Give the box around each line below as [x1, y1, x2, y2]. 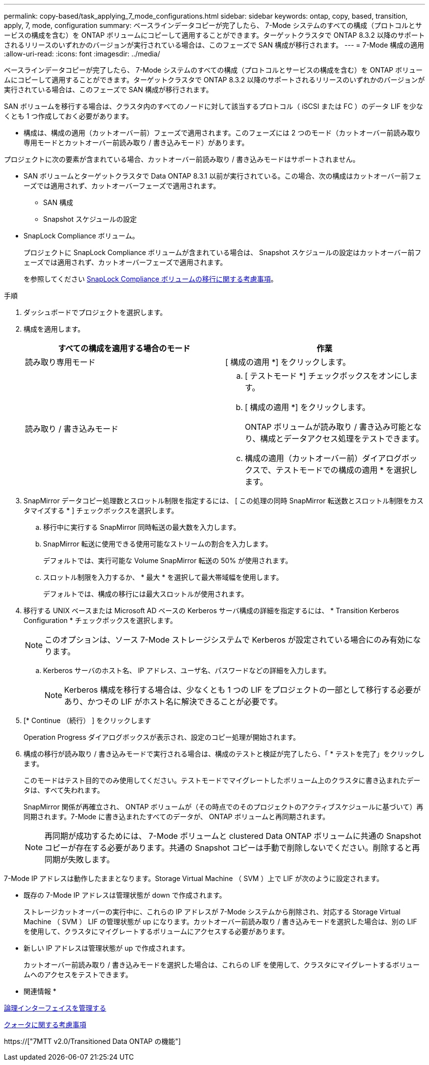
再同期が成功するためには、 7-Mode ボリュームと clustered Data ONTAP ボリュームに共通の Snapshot [45, 831, 421, 841]
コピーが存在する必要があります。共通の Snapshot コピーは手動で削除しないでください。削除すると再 [45, 843, 420, 853]
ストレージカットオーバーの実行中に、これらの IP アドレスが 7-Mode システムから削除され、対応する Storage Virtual [24, 908, 401, 916]
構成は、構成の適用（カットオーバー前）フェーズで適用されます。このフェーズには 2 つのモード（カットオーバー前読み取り [24, 129, 421, 137]
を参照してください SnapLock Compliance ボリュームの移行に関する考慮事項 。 [24, 275, 278, 283]
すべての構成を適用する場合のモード [58, 343, 191, 353]
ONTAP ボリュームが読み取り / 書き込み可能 [245, 422, 406, 432]
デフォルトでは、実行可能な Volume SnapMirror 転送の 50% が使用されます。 [43, 556, 292, 565]
